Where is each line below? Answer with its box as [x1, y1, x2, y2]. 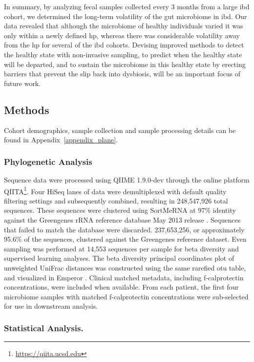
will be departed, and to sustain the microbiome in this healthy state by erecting [4, 59, 246, 69]
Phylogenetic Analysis [4, 155, 92, 167]
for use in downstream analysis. [4, 301, 98, 311]
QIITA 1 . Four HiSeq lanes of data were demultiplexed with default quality [4, 184, 227, 196]
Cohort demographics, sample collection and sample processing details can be [4, 125, 236, 135]
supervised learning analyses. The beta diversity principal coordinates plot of [4, 253, 234, 263]
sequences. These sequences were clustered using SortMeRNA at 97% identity [4, 205, 236, 215]
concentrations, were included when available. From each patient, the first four [4, 282, 239, 292]
